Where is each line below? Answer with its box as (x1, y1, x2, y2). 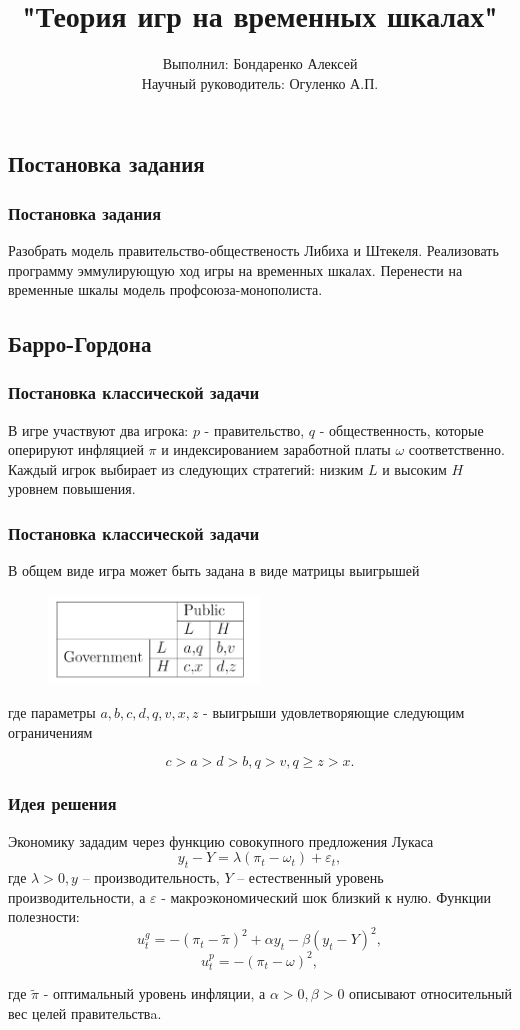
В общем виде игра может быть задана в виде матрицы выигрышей (8, 560, 420, 581)
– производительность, (82, 867, 220, 888)
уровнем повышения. (8, 478, 136, 499)
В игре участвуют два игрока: (8, 419, 189, 440)
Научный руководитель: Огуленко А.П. (141, 72, 379, 93)
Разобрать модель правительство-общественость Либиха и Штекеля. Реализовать (8, 239, 499, 260)
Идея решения (8, 791, 117, 816)
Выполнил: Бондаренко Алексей (162, 53, 358, 74)
